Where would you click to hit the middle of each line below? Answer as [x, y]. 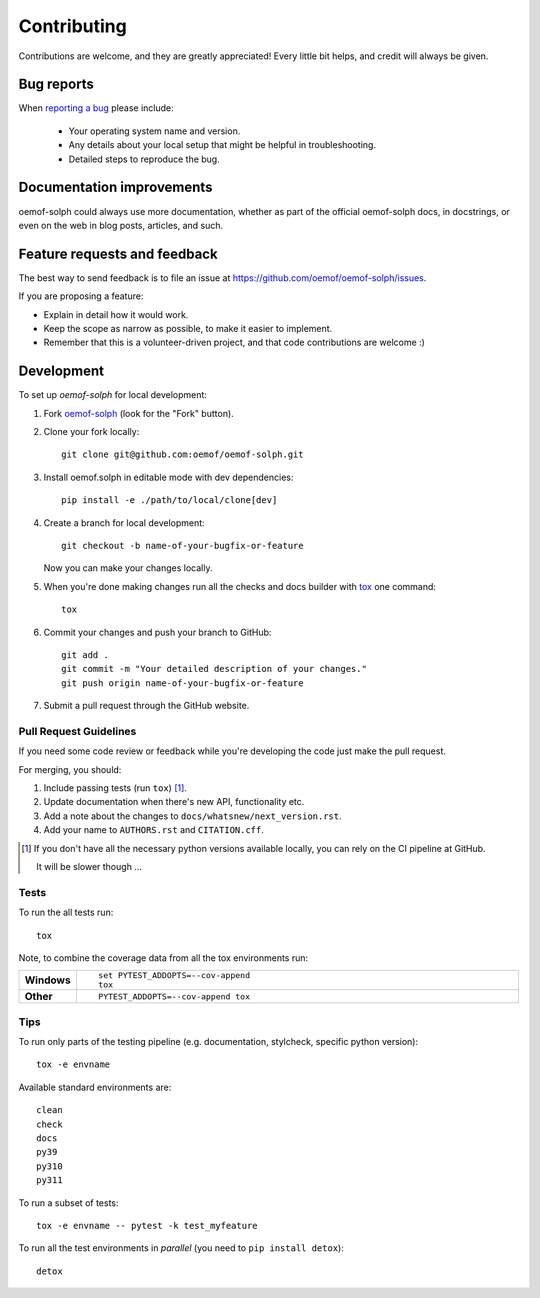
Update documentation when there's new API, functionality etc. [174, 802]
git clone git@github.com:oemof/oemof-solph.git [182, 454]
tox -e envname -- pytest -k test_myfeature [147, 1225]
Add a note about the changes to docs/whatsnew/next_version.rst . [192, 816]
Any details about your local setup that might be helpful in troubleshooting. [222, 145]
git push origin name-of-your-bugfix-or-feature [182, 683]
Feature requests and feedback [118, 253]
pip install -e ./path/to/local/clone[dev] [169, 500]
